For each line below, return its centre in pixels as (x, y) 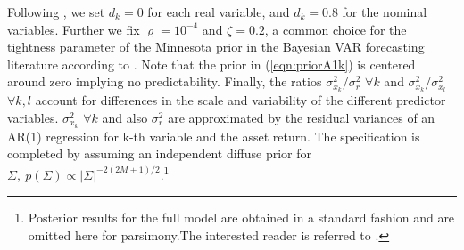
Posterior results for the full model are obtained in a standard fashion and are (241, 218)
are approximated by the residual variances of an (302, 117)
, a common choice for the (336, 29)
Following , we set (56, 12)
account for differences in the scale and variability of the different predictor (240, 100)
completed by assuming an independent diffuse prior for (160, 153)
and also (125, 117)
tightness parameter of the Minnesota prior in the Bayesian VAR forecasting (216, 47)
